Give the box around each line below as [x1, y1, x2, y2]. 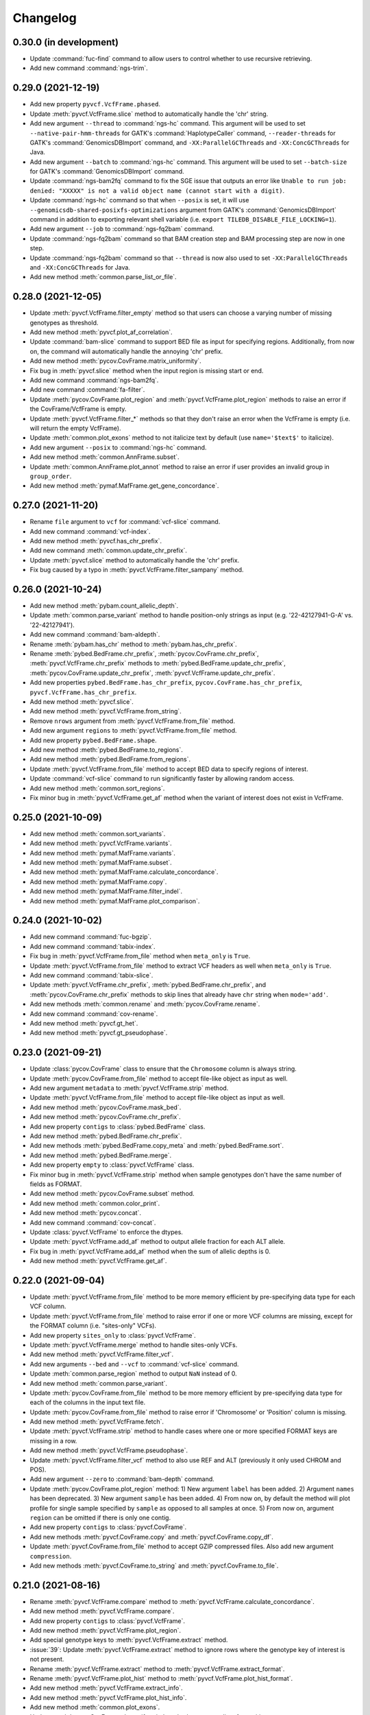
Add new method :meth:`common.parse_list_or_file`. [29, 273, 177, 281]
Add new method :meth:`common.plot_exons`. [29, 1703, 160, 1712]
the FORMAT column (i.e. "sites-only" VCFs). [29, 1321, 157, 1330]
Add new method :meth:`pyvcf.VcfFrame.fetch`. [29, 1417, 164, 1426]
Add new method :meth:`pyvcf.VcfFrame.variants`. [29, 839, 173, 847]
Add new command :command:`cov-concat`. [29, 1218, 156, 1227]
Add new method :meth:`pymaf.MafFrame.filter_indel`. [29, 887, 183, 895]
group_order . [29, 472, 72, 480]
